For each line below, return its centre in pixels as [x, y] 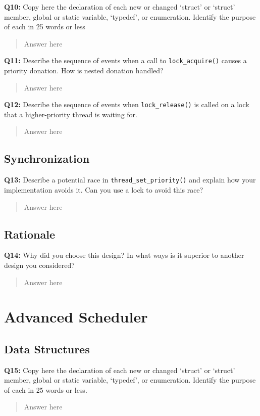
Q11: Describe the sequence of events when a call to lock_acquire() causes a [125, 60]
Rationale [30, 234]
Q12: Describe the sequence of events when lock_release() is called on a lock [127, 104]
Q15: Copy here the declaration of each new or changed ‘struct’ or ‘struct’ [120, 370]
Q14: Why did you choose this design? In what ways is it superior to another [124, 255]
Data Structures [47, 349]
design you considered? [39, 265]
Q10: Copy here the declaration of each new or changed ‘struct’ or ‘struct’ [120, 7]
